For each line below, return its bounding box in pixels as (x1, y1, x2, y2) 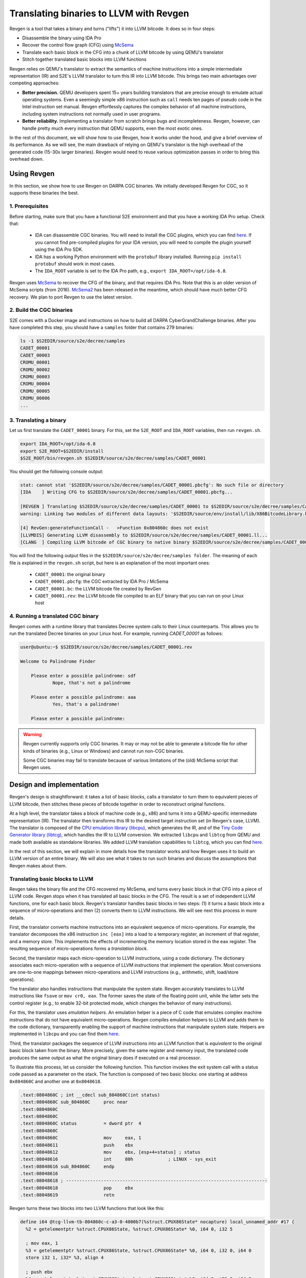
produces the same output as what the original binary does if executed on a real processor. (9, 1055, 201, 1061)
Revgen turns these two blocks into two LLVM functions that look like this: (9, 1205, 165, 1212)
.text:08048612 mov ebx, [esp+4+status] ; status (20, 1149, 201, 1155)
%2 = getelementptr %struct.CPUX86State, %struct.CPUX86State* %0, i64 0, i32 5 (25, 1226, 233, 1232)
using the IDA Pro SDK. (35, 246, 84, 253)
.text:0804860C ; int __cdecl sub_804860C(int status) (20, 1092, 160, 1098)
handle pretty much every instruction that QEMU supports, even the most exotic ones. (22, 125, 203, 131)
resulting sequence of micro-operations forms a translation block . (9, 946, 148, 952)
